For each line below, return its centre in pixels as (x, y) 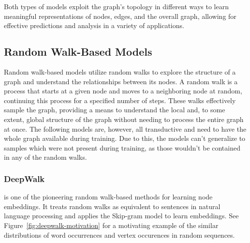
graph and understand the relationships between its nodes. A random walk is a (121, 81)
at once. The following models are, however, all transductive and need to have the (125, 129)
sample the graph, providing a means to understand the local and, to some (115, 110)
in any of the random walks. (45, 157)
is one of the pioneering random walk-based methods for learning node (108, 197)
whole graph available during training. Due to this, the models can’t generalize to (125, 138)
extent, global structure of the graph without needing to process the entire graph (124, 119)
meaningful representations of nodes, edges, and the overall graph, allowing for (120, 16)
